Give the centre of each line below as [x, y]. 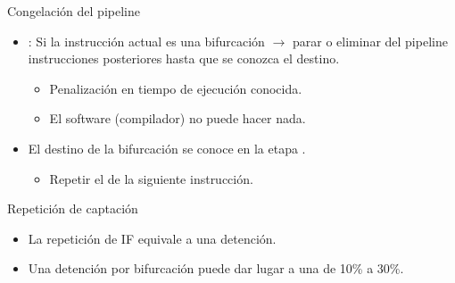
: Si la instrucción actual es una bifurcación [146, 41]
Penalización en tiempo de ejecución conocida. [176, 88]
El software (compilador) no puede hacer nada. [178, 118]
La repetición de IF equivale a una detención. [152, 238]
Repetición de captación [73, 208]
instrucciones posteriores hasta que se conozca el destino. [184, 58]
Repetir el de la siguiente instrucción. [151, 178]
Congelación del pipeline [74, 11]
